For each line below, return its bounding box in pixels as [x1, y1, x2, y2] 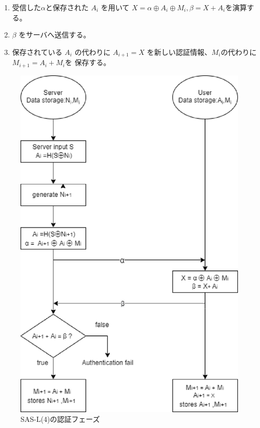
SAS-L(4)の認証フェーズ [21, 414, 100, 424]
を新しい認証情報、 [147, 46, 212, 57]
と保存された [45, 2, 89, 12]
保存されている [12, 46, 63, 57]
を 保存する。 [65, 57, 111, 68]
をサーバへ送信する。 [18, 29, 91, 40]
